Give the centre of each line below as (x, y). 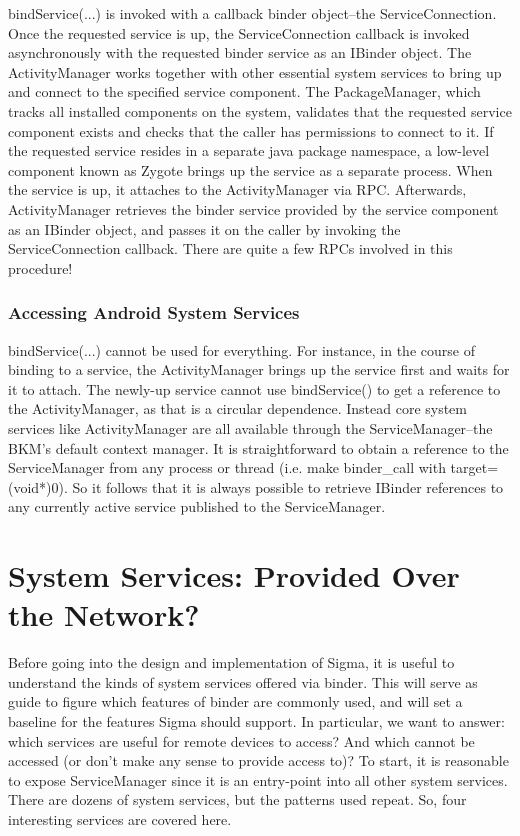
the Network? (104, 614)
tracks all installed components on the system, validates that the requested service (260, 110)
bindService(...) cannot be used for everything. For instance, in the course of (241, 349)
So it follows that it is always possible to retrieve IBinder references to (288, 486)
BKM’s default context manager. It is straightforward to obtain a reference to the (258, 447)
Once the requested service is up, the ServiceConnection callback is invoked (239, 32)
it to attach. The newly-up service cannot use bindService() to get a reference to (254, 388)
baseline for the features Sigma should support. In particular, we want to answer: (256, 720)
